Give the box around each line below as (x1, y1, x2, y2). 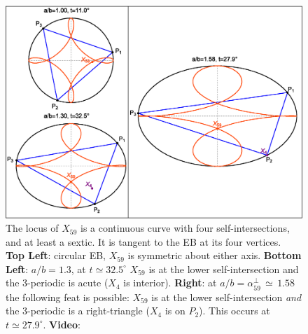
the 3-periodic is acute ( (6, 275, 108, 290)
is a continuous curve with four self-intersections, (80, 221, 290, 235)
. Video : (43, 316, 80, 331)
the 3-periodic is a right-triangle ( (6, 303, 150, 318)
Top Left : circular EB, (6, 248, 106, 263)
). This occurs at (199, 303, 270, 318)
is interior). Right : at (123, 275, 217, 290)
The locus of (6, 221, 59, 235)
